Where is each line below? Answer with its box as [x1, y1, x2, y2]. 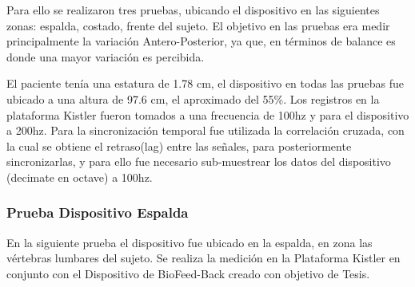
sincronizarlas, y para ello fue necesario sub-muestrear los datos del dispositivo [6, 153, 391, 170]
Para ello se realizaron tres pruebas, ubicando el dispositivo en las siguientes [6, 2, 380, 18]
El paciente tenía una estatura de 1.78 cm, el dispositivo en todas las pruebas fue [6, 75, 404, 92]
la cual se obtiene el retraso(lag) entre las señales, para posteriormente [6, 137, 352, 154]
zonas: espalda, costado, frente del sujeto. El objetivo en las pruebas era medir [6, 17, 390, 33]
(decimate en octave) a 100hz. [6, 168, 153, 185]
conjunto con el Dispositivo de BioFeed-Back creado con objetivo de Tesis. [6, 265, 370, 281]
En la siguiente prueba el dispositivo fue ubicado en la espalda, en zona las [6, 234, 373, 250]
